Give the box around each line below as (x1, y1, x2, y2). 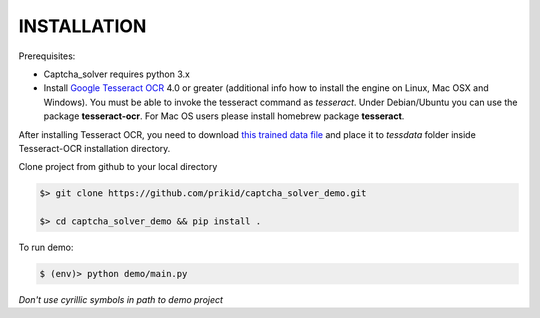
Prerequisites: (18, 50, 76, 62)
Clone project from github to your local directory (18, 161, 218, 173)
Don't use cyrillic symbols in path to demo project (18, 294, 224, 305)
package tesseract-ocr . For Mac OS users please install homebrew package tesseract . (43, 110, 405, 122)
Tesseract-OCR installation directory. (18, 142, 171, 154)
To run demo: (18, 241, 74, 254)
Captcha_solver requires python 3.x (43, 68, 190, 80)
